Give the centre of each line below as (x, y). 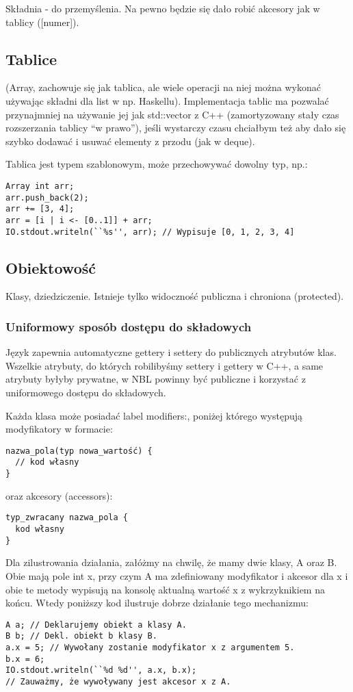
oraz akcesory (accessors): (59, 495)
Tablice (31, 59)
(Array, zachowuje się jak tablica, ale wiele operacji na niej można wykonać (164, 87)
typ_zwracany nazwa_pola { (67, 518)
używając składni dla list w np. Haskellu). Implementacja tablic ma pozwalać (167, 100)
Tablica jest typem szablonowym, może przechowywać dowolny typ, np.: (157, 164)
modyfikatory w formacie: (59, 429)
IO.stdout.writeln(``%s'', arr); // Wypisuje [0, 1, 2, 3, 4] (150, 232)
